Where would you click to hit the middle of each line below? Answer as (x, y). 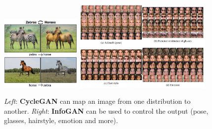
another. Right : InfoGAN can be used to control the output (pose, (106, 110)
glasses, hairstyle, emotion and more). (61, 120)
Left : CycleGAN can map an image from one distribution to (97, 101)
